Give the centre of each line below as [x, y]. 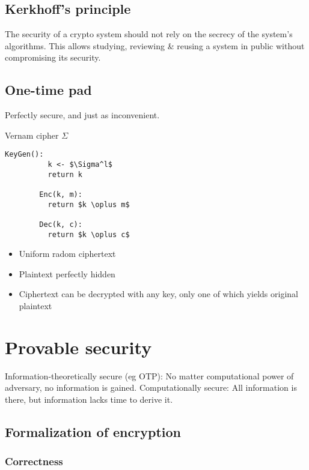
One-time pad [48, 90]
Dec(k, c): [61, 224]
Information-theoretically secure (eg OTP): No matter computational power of [149, 375]
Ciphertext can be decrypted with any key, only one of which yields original [158, 294]
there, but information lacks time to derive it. [89, 399]
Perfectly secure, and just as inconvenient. [82, 115]
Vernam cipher [32, 135]
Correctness [34, 461]
